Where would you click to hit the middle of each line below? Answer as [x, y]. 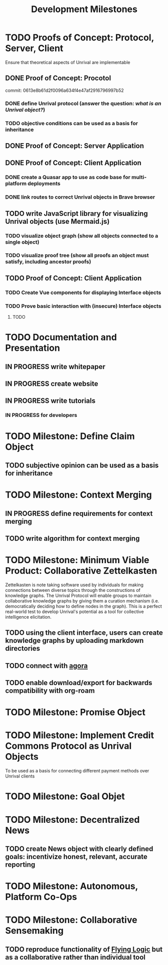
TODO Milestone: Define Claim [70, 436]
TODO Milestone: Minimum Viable [77, 560]
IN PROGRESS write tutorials [50, 401]
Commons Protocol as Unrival [68, 746]
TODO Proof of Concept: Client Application [73, 278]
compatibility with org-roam [50, 691]
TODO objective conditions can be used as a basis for [72, 123]
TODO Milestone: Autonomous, [72, 886]
